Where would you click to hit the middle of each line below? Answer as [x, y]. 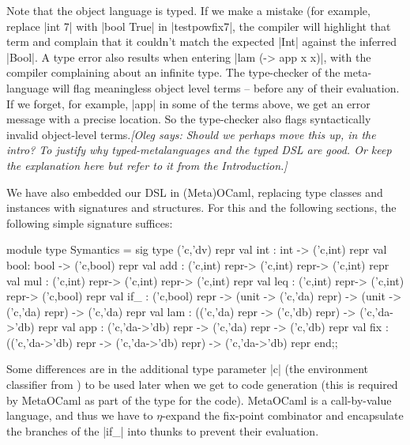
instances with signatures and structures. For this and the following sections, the [201, 207]
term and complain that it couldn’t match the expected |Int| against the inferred [202, 41]
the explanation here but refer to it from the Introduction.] [147, 165]
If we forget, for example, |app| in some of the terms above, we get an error [188, 103]
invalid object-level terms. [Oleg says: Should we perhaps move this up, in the [191, 134]
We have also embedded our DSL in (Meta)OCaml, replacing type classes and [195, 192]
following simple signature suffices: [90, 222]
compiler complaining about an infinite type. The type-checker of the [173, 72]
